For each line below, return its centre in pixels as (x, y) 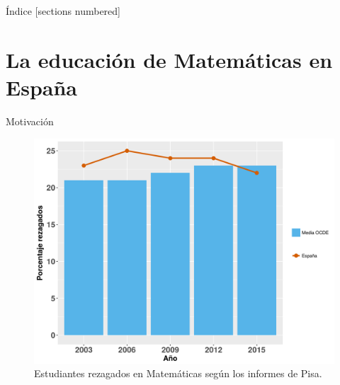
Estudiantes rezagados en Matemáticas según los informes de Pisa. (178, 373)
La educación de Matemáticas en (169, 59)
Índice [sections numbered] (63, 11)
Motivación (30, 121)
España (41, 87)
